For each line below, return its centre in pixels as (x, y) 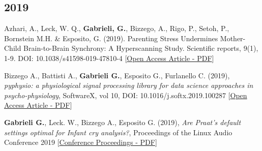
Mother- (233, 38)
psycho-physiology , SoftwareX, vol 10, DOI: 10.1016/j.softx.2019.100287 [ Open (126, 95)
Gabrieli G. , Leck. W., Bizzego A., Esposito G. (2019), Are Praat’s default (123, 122)
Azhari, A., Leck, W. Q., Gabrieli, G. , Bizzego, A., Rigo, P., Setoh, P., (117, 28)
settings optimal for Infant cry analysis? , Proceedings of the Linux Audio (118, 132)
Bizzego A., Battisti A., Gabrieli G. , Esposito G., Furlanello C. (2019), (117, 75)
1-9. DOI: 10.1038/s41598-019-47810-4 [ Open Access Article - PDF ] (109, 58)
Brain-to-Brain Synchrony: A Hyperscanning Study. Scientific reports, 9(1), (141, 48)
